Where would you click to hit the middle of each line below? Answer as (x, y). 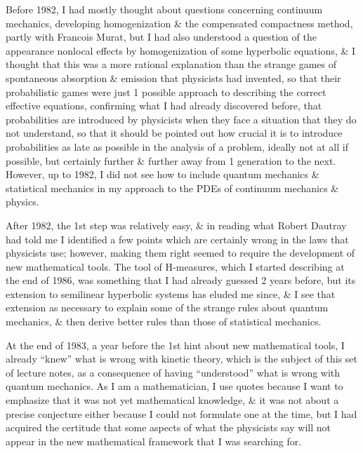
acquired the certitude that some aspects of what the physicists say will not (168, 427)
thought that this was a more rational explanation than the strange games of (171, 64)
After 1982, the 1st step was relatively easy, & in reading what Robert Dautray (176, 225)
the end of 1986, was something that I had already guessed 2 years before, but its (181, 280)
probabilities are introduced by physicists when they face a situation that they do (181, 119)
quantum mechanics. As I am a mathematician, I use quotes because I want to (174, 386)
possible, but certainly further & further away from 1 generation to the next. (171, 160)
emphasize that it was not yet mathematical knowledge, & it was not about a (172, 400)
